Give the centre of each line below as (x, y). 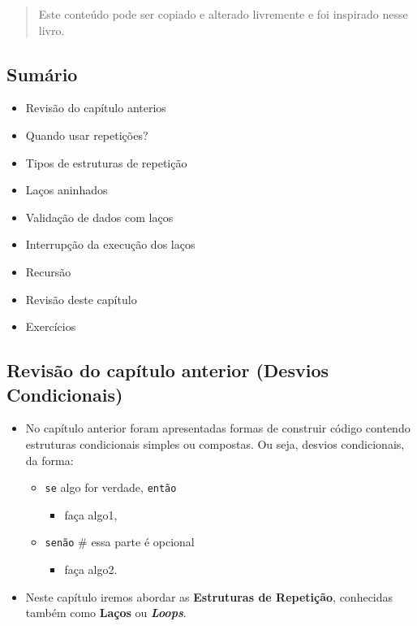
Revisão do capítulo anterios (96, 108)
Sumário (42, 74)
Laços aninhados (67, 190)
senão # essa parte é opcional (120, 542)
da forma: (49, 460)
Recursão (48, 271)
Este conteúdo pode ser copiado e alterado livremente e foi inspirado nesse (223, 14)
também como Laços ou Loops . (106, 613)
